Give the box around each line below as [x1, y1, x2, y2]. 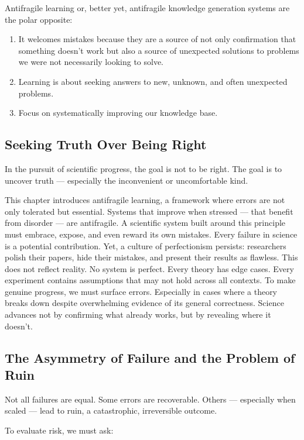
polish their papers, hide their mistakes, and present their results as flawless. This [5, 251, 298, 263]
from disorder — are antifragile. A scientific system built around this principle [5, 216, 286, 229]
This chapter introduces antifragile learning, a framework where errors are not [5, 194, 285, 206]
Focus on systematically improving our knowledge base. [18, 106, 218, 119]
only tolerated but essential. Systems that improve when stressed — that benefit [5, 205, 293, 217]
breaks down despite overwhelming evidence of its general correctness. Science [5, 297, 284, 309]
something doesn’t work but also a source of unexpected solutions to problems [18, 44, 299, 56]
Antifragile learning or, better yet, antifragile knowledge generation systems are [5, 2, 290, 13]
